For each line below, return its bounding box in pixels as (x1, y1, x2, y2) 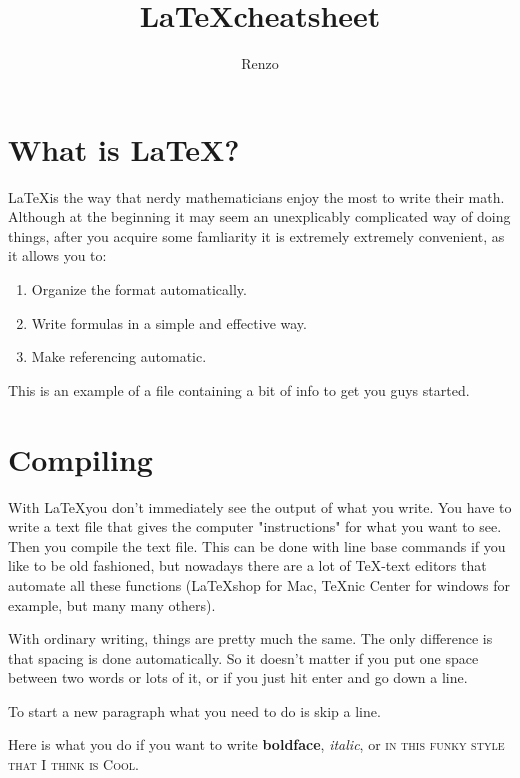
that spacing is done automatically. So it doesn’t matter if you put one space (8, 647, 479, 668)
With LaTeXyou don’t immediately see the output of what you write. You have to (8, 496, 512, 517)
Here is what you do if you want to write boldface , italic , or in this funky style (8, 734, 505, 755)
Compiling (8, 438, 153, 479)
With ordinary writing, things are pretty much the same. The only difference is (8, 628, 493, 649)
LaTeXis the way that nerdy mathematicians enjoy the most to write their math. (8, 186, 505, 207)
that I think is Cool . (8, 754, 139, 775)
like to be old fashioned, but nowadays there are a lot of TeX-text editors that (8, 555, 487, 576)
